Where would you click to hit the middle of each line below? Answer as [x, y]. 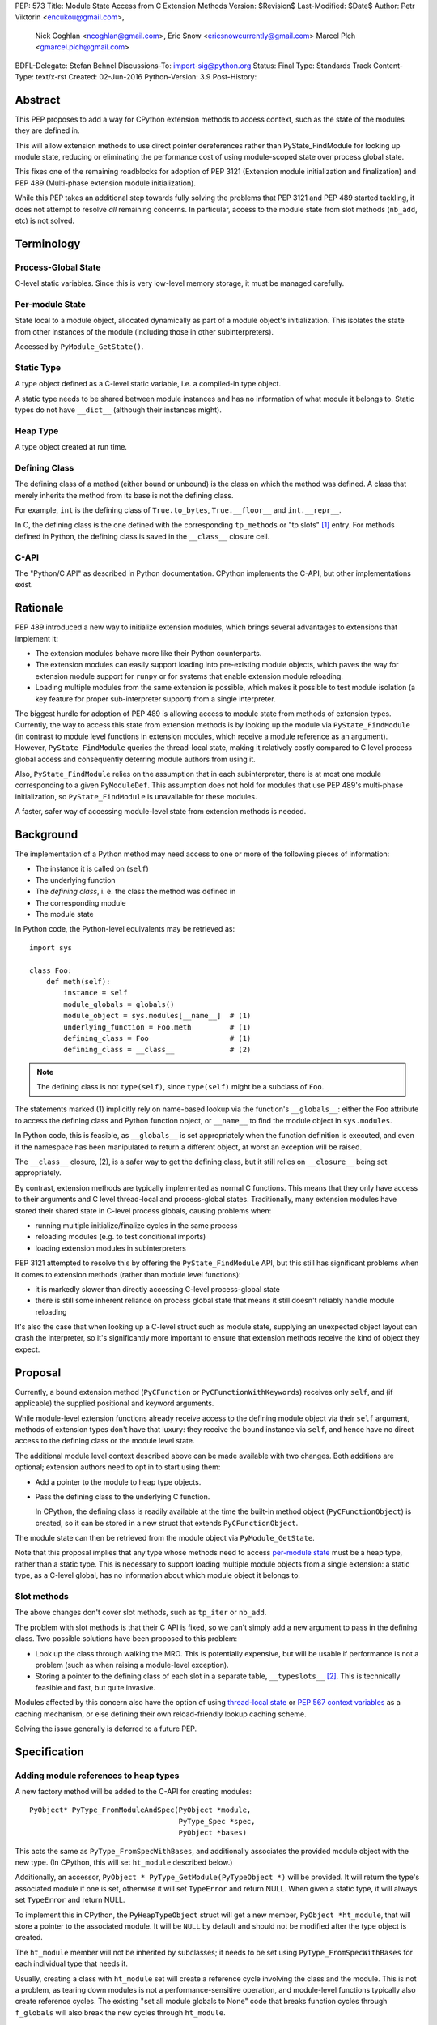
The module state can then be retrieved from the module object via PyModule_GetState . [165, 1538]
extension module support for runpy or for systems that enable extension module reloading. [189, 676]
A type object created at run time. [71, 447]
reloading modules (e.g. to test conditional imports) [121, 1237]
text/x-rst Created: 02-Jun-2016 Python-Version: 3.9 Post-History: [146, 76]
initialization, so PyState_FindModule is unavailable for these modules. [136, 796]
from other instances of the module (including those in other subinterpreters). [144, 331]
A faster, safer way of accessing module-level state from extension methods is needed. [161, 812]
